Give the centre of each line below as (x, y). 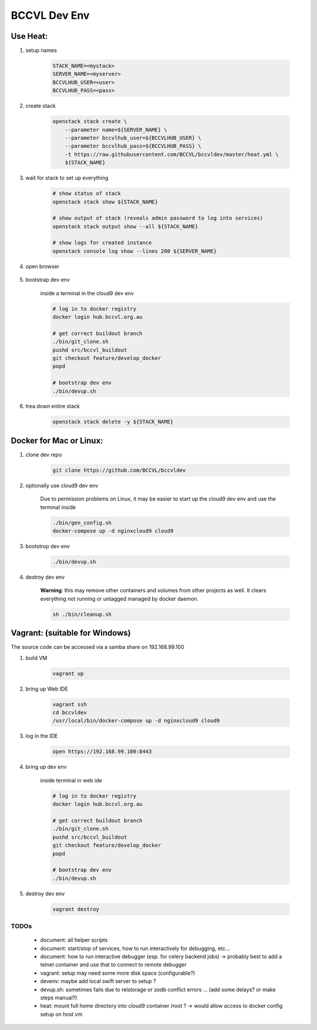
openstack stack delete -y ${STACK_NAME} (113, 422)
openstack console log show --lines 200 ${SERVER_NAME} (135, 251)
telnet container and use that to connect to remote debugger (114, 965)
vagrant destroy (76, 909)
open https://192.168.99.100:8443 (102, 752)
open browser (43, 266)
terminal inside (58, 507)
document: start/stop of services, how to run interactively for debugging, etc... (135, 948)
